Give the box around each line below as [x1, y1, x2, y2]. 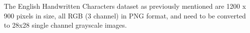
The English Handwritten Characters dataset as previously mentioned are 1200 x [4, 1, 246, 11]
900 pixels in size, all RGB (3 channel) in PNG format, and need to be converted [4, 10, 246, 20]
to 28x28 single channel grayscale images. [4, 20, 127, 30]
